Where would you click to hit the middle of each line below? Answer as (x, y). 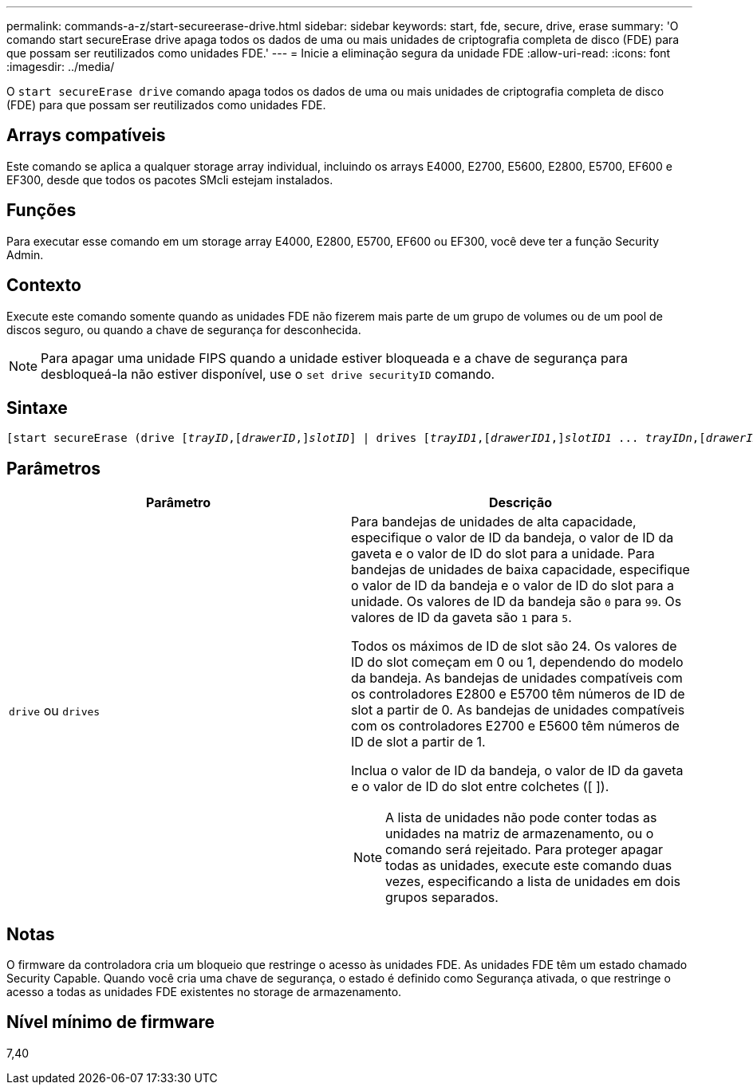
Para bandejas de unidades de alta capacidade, (494, 522)
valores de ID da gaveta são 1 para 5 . (461, 618)
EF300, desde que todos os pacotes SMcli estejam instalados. (170, 179)
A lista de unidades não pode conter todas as (521, 818)
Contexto (44, 286)
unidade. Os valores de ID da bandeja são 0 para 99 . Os (516, 602)
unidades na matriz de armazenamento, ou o (520, 834)
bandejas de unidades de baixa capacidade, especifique (520, 570)
